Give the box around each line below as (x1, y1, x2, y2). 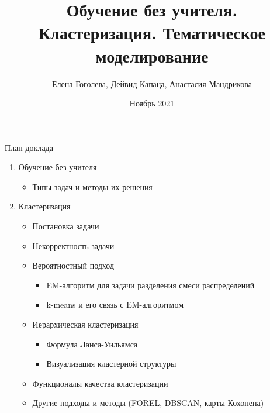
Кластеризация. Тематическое (39, 20, 265, 44)
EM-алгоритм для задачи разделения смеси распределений (46, 278, 255, 291)
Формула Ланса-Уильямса (46, 338, 138, 350)
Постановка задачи (32, 220, 99, 232)
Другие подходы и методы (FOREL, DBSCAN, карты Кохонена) (32, 397, 264, 409)
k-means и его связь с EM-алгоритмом (46, 298, 184, 311)
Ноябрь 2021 (129, 97, 175, 109)
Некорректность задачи (32, 239, 115, 252)
